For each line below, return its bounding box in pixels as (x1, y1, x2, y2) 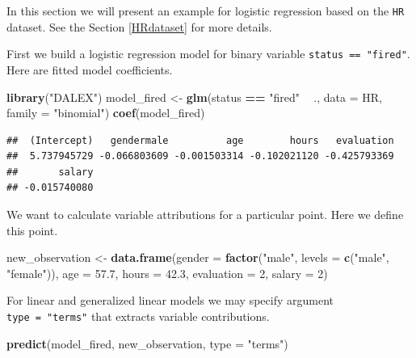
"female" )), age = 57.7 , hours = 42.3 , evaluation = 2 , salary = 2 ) (6, 264, 328, 281)
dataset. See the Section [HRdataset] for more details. (6, 18, 272, 35)
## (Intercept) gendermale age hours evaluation (6, 134, 394, 146)
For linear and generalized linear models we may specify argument (6, 292, 334, 309)
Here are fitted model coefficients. (6, 61, 173, 78)
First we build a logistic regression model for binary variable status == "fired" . (6, 45, 410, 62)
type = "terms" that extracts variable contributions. (6, 308, 270, 325)
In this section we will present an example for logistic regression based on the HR (6, 2, 405, 19)
